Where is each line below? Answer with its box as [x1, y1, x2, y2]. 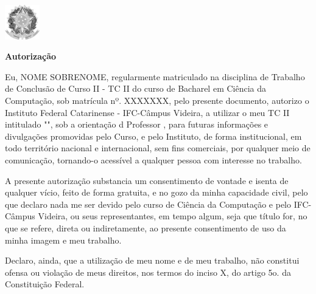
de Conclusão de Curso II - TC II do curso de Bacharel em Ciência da [5, 82, 267, 95]
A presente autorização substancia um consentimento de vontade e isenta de [5, 174, 289, 186]
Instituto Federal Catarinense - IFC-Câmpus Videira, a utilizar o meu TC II [5, 106, 290, 118]
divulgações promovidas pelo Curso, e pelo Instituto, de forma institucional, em [5, 129, 302, 142]
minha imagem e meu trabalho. [5, 233, 122, 246]
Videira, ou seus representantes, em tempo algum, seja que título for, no [38, 210, 307, 222]
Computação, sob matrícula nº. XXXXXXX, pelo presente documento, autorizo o [5, 94, 309, 107]
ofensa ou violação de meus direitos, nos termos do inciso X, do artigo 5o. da [5, 265, 291, 278]
